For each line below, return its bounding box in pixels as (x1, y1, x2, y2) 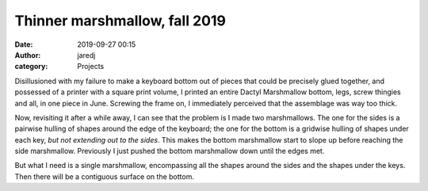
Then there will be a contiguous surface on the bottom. (14, 171, 194, 181)
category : (14, 62, 48, 71)
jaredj (77, 50, 96, 59)
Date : (14, 40, 33, 49)
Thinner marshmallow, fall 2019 (14, 12, 226, 29)
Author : (14, 50, 41, 59)
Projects (77, 62, 105, 71)
